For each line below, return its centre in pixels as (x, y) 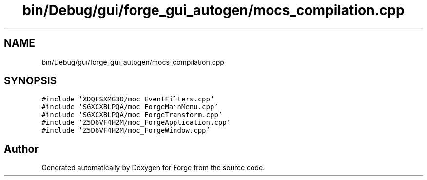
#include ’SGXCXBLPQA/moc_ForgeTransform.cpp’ (132, 115)
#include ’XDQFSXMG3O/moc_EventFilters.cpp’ (128, 99)
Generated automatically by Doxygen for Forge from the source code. (153, 168)
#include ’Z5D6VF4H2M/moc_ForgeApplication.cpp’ (136, 123)
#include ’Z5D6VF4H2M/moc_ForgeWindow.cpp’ (126, 130)
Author (21, 149)
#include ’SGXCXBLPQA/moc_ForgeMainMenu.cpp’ (130, 107)
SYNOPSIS (30, 81)
